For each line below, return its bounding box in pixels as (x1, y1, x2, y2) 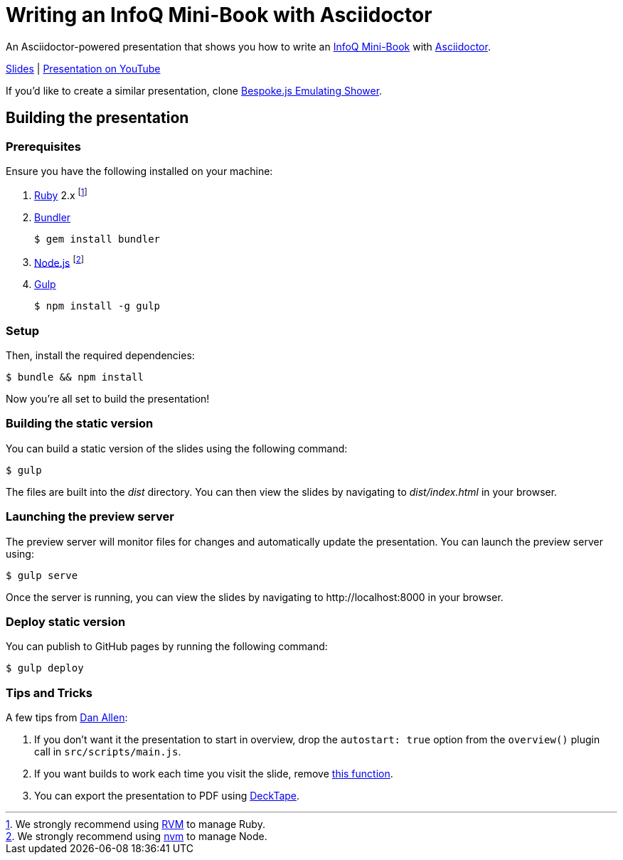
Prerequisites (6, 139, 81, 154)
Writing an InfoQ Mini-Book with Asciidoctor (6, 3, 432, 27)
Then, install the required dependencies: (6, 349, 195, 362)
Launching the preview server (6, 509, 174, 524)
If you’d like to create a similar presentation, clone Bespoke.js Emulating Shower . (6, 84, 383, 97)
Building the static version (6, 416, 154, 431)
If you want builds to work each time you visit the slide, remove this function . (34, 768, 393, 780)
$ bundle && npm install (6, 371, 144, 383)
